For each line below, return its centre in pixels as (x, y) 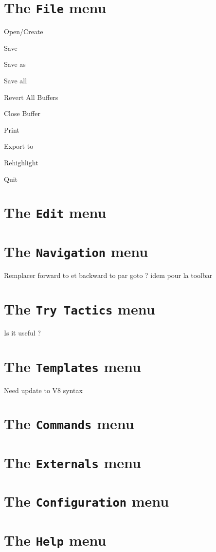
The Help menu (55, 540)
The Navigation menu (76, 251)
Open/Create (24, 31)
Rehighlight (21, 162)
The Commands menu (69, 424)
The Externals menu (72, 462)
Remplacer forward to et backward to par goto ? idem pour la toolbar (108, 275)
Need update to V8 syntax (43, 390)
